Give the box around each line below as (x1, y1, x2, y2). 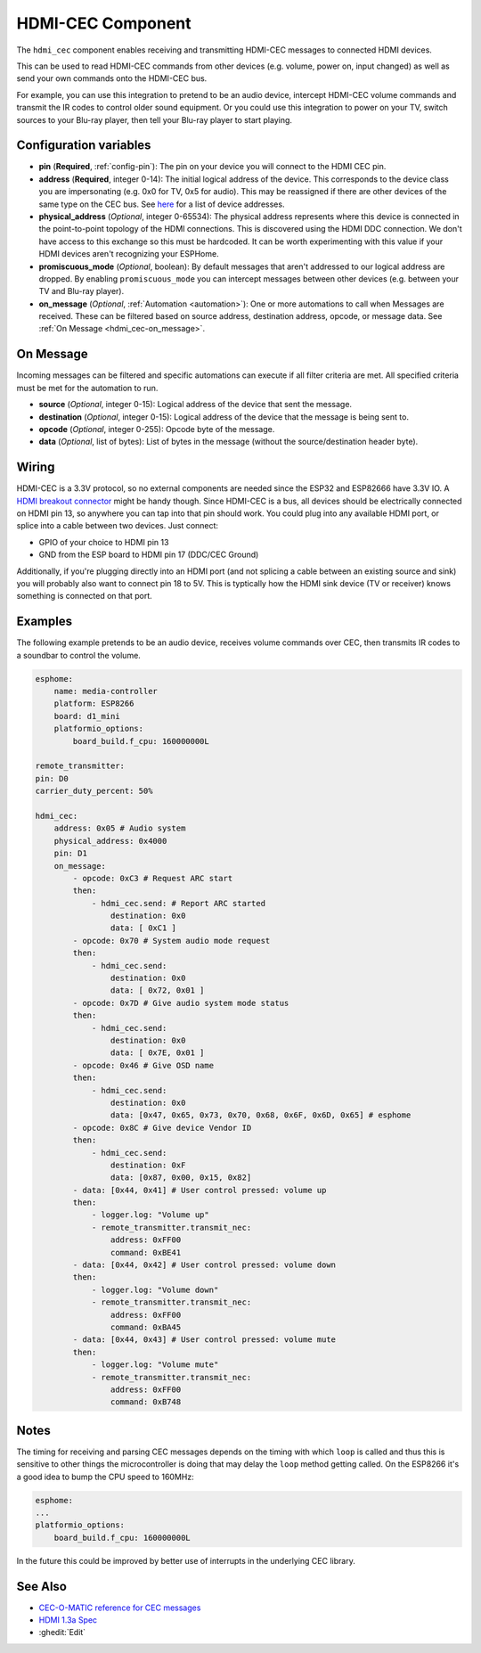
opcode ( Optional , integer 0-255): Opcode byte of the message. (38, 423, 275, 434)
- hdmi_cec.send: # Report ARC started (91, 898, 266, 908)
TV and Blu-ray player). (38, 286, 125, 297)
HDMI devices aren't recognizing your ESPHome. (38, 249, 219, 259)
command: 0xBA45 (110, 1322, 182, 1332)
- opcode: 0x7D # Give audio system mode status (72, 998, 289, 1008)
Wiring (16, 460, 55, 475)
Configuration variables (16, 138, 151, 153)
